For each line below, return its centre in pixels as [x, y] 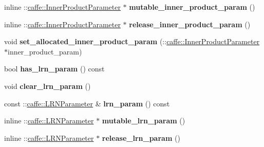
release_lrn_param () [141, 137]
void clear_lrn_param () [48, 86]
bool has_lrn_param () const [54, 69]
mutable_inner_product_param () [192, 7]
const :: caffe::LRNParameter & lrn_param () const [87, 103]
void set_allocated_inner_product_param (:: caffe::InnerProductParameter [132, 41]
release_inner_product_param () [190, 24]
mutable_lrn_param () [144, 121]
